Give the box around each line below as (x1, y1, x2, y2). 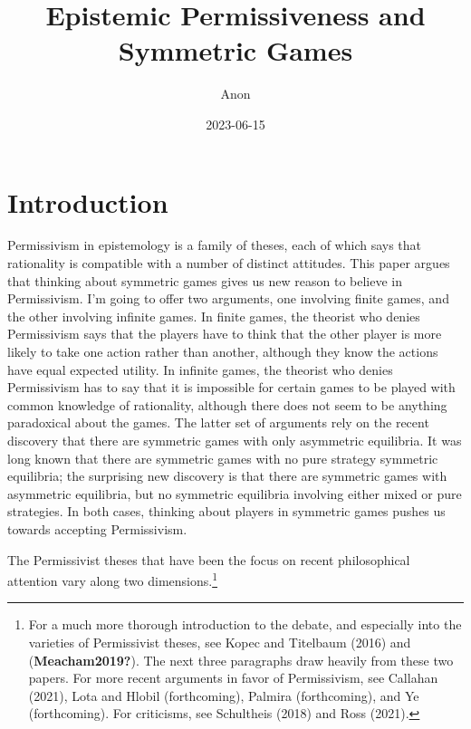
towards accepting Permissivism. (7, 519, 187, 538)
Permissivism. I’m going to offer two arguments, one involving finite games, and (7, 289, 449, 308)
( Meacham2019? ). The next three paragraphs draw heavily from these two (28, 650, 454, 669)
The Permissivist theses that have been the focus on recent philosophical (7, 550, 410, 569)
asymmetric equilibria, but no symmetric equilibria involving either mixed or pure (7, 484, 462, 503)
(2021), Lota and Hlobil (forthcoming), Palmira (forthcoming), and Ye (28, 686, 419, 705)
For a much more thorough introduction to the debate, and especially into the (28, 615, 462, 634)
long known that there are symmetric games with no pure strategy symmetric (7, 448, 438, 467)
